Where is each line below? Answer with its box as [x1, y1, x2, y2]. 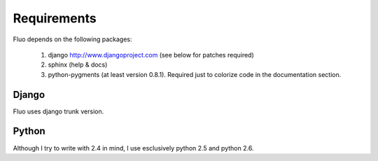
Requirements [13, 10, 97, 26]
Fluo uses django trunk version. [13, 107, 104, 115]
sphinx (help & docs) [48, 60, 108, 69]
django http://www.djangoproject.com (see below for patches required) [48, 50, 255, 59]
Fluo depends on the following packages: [13, 35, 132, 43]
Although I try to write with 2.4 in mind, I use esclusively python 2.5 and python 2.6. [13, 143, 254, 152]
